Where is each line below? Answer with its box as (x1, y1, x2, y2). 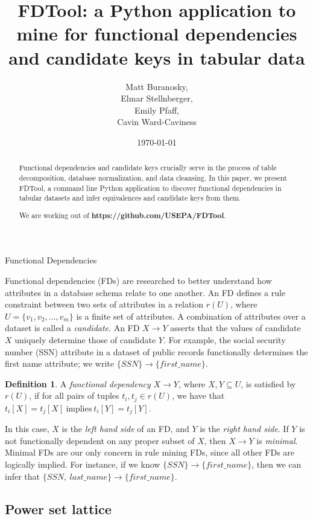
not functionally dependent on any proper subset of (5, 434, 195, 446)
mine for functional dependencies (16, 21, 297, 46)
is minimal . (256, 434, 298, 446)
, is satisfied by (241, 377, 296, 390)
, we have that (172, 389, 225, 402)
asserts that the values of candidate (170, 321, 301, 334)
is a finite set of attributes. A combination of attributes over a (76, 309, 306, 322)
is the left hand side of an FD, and (62, 422, 189, 435)
